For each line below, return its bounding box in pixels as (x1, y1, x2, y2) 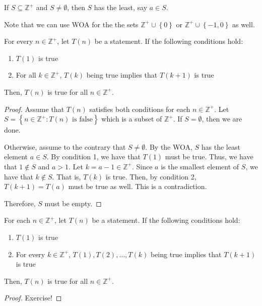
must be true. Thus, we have (165, 151, 253, 162)
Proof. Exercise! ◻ (4, 292, 62, 303)
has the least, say (94, 2, 148, 12)
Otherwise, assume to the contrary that (4, 141, 126, 152)
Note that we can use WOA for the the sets (4, 19, 139, 29)
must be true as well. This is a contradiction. (68, 181, 207, 192)
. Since (132, 161, 153, 171)
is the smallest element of (161, 161, 239, 171)
